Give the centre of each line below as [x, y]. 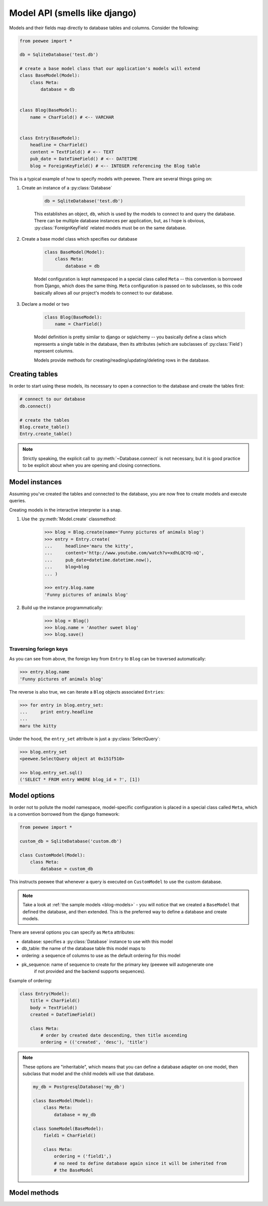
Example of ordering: [31, 980]
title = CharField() [55, 1001]
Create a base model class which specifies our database [79, 239]
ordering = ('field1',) [83, 1156]
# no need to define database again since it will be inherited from [140, 1163]
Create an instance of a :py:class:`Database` [67, 188]
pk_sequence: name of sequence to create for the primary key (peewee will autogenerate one [117, 964]
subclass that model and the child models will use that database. [89, 1074]
